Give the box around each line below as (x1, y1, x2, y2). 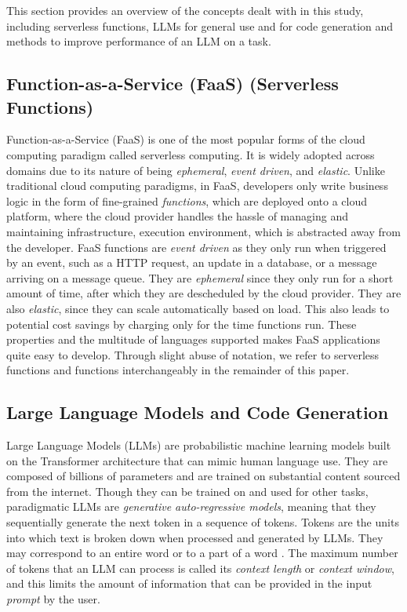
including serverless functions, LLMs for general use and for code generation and (6, 17, 394, 34)
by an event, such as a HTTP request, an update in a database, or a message (6, 254, 377, 271)
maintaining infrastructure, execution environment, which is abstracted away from (6, 223, 401, 239)
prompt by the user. (6, 591, 100, 607)
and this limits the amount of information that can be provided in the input (6, 575, 372, 592)
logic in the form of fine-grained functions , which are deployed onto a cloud (6, 192, 368, 209)
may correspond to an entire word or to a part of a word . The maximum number (6, 545, 398, 561)
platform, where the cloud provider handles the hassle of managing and (6, 208, 348, 224)
